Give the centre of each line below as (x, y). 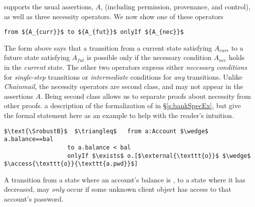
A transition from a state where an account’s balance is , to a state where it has (125, 179)
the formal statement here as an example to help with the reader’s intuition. (119, 115)
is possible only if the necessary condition (149, 57)
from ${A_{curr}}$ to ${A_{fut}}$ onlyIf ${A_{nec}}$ (94, 32)
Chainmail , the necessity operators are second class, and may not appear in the (124, 86)
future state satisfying (37, 57)
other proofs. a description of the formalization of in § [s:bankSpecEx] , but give (123, 105)
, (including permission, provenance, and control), (175, 6)
